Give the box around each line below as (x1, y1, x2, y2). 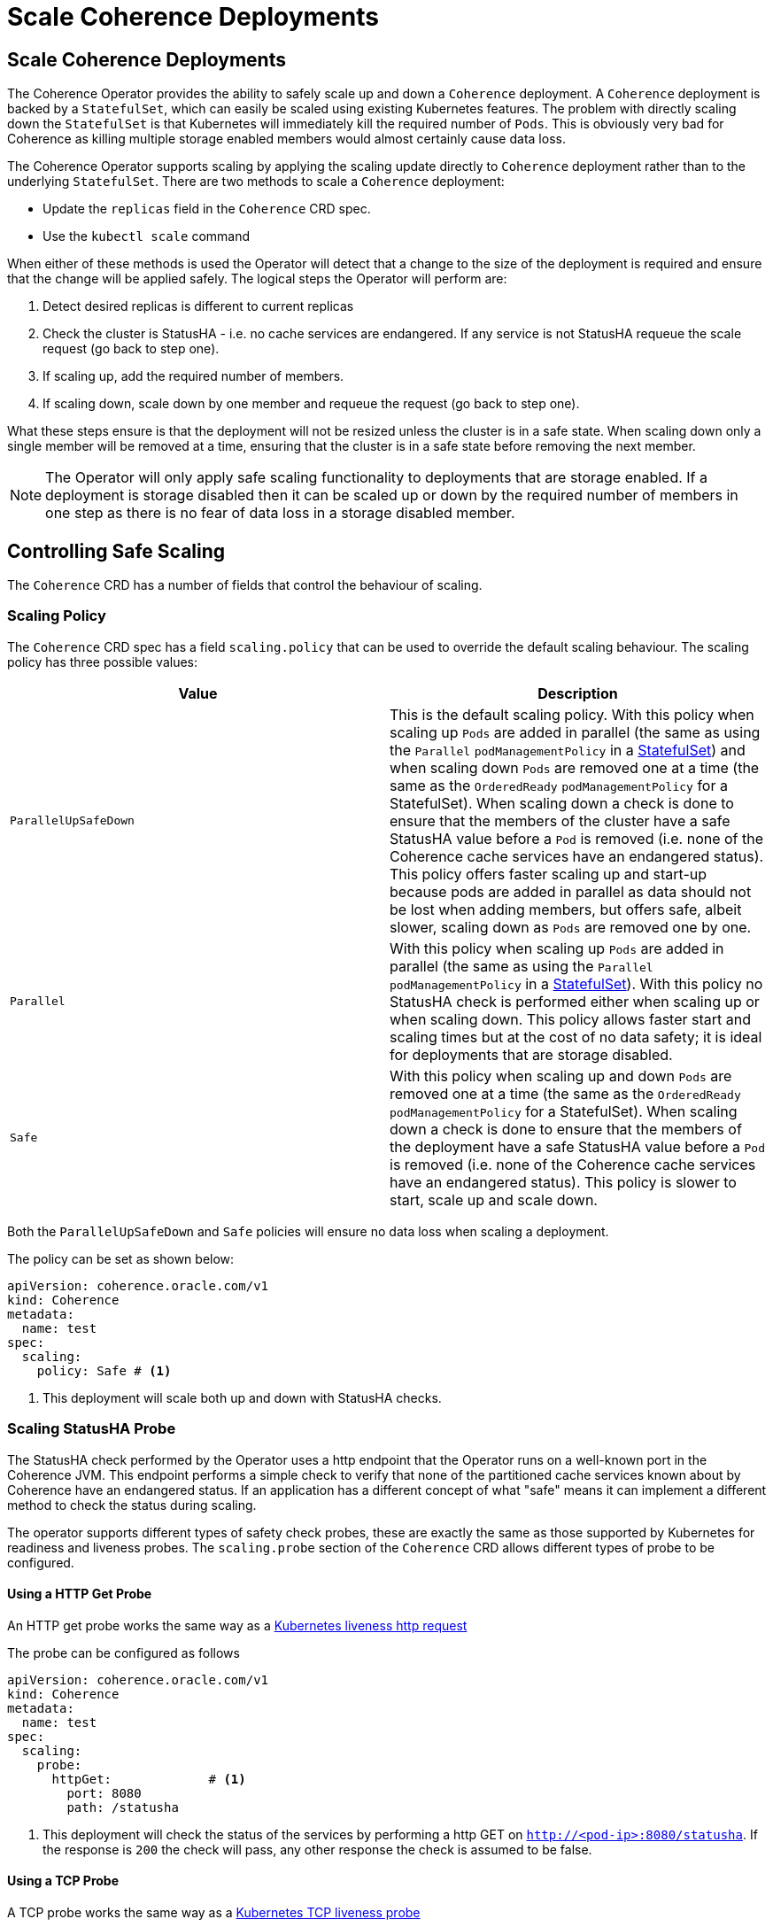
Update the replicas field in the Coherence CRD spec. (43, 201, 371, 217)
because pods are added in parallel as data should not (390, 882, 752, 901)
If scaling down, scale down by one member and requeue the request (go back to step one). (43, 396, 580, 412)
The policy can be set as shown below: (7, 1250, 235, 1266)
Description (537, 684, 618, 702)
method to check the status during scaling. (7, 1497, 257, 1513)
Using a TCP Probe (7, 1873, 120, 1889)
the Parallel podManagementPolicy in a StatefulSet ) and (390, 740, 746, 759)
